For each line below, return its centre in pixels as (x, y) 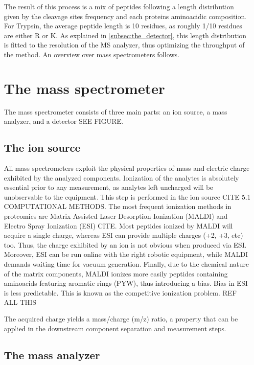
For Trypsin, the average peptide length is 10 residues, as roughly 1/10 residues (123, 26)
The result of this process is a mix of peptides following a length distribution (119, 6)
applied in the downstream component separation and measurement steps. (115, 328)
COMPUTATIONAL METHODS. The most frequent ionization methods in (118, 206)
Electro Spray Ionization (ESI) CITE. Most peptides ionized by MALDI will (118, 225)
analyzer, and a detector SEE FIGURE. (64, 121)
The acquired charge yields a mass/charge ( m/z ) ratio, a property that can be (121, 318)
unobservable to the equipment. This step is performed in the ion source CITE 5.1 (127, 196)
